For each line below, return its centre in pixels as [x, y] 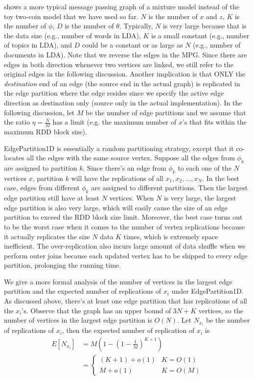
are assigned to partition [41, 167]
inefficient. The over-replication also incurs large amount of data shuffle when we [125, 246]
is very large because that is [205, 26]
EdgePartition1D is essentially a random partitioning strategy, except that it [119, 148]
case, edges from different [42, 188]
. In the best [221, 178]
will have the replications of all [117, 178]
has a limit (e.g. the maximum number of [115, 122]
